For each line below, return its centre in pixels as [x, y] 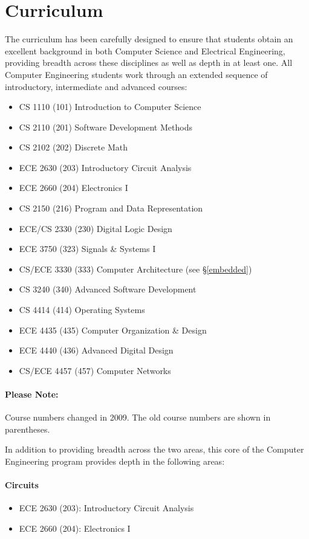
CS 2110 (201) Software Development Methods [106, 127]
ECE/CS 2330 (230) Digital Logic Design [96, 228]
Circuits [22, 485]
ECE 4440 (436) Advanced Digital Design [96, 350]
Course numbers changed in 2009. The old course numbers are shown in [138, 417]
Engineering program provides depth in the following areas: [115, 461]
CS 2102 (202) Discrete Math [73, 147]
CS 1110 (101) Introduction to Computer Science [110, 107]
